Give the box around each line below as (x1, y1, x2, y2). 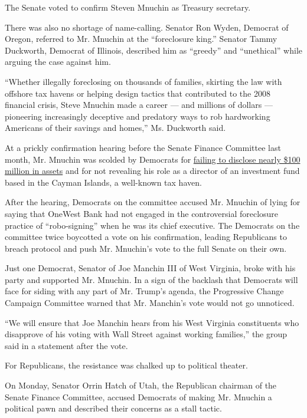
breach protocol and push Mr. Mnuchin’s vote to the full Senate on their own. (5, 242, 287, 254)
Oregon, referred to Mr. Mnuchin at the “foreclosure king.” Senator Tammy (5, 32, 277, 45)
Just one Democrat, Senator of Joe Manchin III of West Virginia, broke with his (5, 262, 296, 274)
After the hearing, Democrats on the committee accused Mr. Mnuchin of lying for (5, 196, 301, 208)
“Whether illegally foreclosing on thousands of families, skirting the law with (5, 75, 282, 87)
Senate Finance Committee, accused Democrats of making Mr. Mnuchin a (5, 390, 272, 403)
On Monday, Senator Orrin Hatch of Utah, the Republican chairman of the (5, 379, 277, 391)
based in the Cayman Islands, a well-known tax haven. (5, 176, 202, 188)
